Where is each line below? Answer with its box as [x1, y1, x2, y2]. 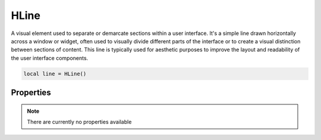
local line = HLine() [23, 70, 87, 77]
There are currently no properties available [27, 119, 132, 126]
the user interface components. [11, 54, 89, 62]
